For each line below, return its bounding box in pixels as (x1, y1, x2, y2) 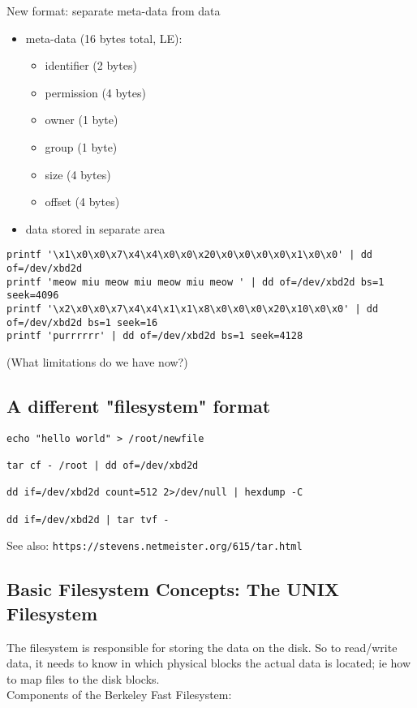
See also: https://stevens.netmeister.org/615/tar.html (6, 537, 303, 554)
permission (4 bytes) (45, 84, 146, 101)
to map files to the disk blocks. (6, 670, 160, 687)
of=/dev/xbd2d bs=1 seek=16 (6, 316, 158, 328)
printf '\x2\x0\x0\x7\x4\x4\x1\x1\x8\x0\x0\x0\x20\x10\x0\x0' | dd (6, 303, 379, 315)
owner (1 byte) (45, 111, 118, 128)
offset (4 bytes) (45, 193, 120, 210)
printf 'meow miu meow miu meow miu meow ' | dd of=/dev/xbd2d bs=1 (6, 276, 385, 288)
